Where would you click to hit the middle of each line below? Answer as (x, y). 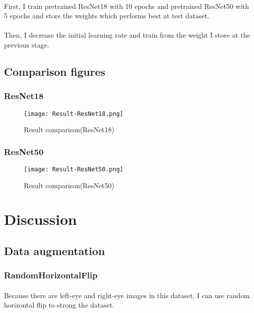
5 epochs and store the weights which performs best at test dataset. (107, 16)
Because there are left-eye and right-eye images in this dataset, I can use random (127, 295)
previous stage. (27, 44)
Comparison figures (55, 71)
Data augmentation (55, 251)
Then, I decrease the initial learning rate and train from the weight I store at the (127, 35)
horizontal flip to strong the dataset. (59, 305)
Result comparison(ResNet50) (69, 185)
